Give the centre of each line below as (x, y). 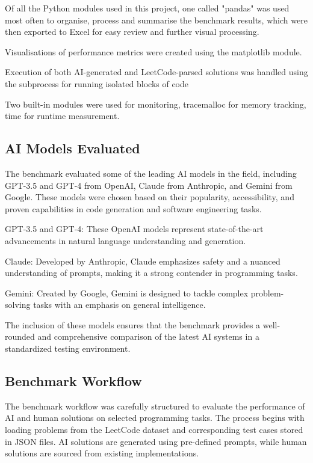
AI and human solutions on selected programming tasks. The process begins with (155, 418)
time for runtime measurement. (62, 116)
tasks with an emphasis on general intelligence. (119, 305)
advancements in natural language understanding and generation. (126, 240)
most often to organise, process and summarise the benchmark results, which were (156, 20)
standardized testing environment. (68, 348)
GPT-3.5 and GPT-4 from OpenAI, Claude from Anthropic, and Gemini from (149, 185)
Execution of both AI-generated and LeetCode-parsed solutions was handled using (156, 72)
